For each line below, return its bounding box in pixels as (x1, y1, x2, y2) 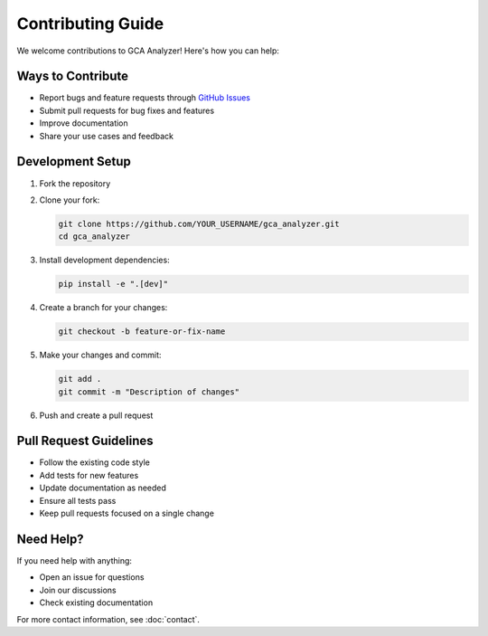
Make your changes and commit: (39, 349, 162, 361)
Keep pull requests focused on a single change (39, 508, 214, 519)
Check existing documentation (39, 597, 154, 608)
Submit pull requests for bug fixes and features (39, 105, 215, 116)
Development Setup (16, 154, 131, 169)
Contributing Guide (16, 14, 164, 33)
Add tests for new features (39, 470, 139, 480)
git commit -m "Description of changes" (58, 386, 239, 397)
